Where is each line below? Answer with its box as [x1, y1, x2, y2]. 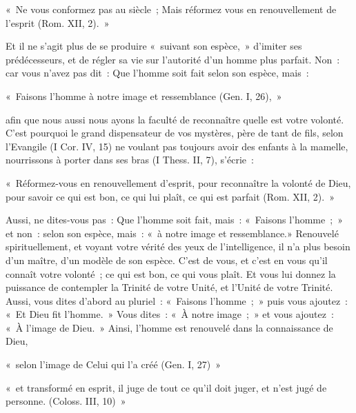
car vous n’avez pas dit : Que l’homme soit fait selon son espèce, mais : [6, 66, 309, 80]
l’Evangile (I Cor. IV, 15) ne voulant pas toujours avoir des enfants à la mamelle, [6, 139, 348, 153]
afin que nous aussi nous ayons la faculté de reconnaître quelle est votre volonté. [6, 112, 344, 126]
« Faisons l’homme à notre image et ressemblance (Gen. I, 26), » [6, 88, 282, 103]
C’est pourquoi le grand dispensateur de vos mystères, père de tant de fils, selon [6, 125, 344, 140]
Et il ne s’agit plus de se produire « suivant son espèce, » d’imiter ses [6, 39, 302, 53]
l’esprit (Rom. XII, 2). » [6, 15, 110, 30]
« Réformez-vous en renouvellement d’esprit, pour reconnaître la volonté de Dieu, [6, 175, 351, 190]
